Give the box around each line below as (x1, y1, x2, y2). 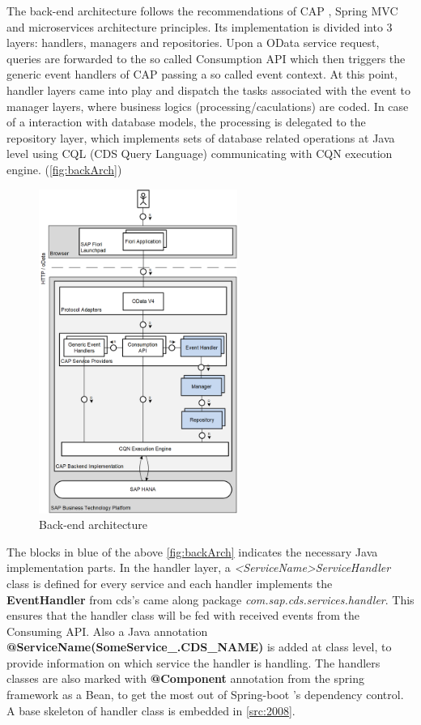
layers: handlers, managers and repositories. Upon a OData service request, (6, 34, 380, 51)
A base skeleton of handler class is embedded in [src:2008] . (6, 702, 296, 719)
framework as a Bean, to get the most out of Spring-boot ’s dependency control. (6, 686, 404, 703)
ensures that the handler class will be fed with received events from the (6, 607, 360, 624)
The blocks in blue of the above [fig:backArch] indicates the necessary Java (6, 543, 378, 560)
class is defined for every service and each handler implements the (6, 574, 333, 591)
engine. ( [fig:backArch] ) (6, 160, 122, 177)
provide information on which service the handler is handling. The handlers (6, 654, 381, 671)
